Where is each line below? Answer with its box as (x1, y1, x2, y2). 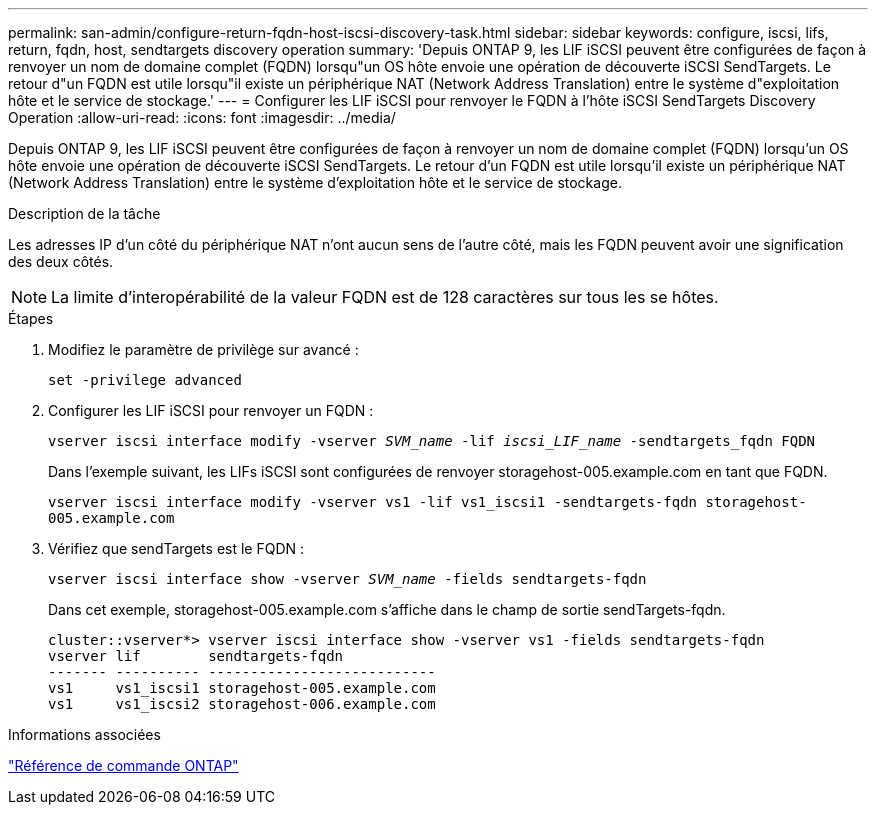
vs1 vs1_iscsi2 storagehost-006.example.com (48, 696, 436, 712)
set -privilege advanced (48, 372, 242, 388)
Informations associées (8, 726, 161, 743)
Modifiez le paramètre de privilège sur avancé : (48, 341, 359, 358)
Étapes (8, 310, 54, 327)
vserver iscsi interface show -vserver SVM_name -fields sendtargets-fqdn (48, 571, 647, 587)
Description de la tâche (8, 205, 161, 222)
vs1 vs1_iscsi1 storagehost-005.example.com (48, 680, 436, 696)
